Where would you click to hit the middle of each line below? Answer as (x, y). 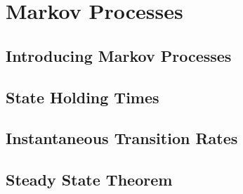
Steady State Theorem (89, 180)
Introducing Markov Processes (119, 55)
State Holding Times (83, 97)
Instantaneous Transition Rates (122, 138)
